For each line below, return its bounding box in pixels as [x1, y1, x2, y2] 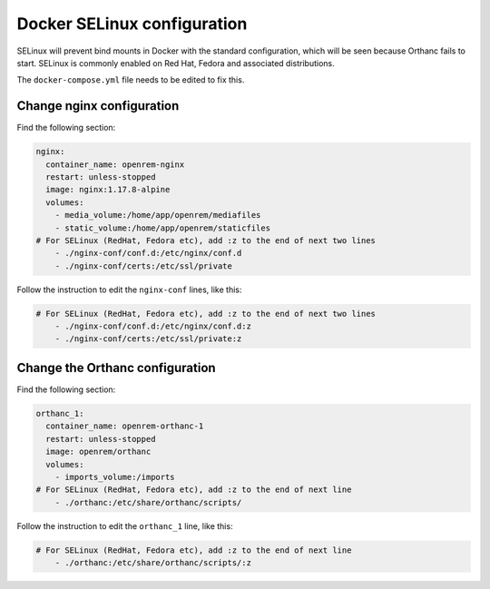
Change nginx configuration [16, 98, 180, 113]
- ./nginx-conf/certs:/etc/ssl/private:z [54, 334, 242, 344]
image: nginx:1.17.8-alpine [45, 184, 171, 195]
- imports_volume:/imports [54, 472, 176, 482]
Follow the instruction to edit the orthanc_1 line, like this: [16, 520, 233, 531]
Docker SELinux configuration [16, 14, 248, 34]
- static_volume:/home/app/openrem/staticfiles [54, 222, 271, 233]
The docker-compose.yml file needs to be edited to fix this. [16, 74, 245, 85]
